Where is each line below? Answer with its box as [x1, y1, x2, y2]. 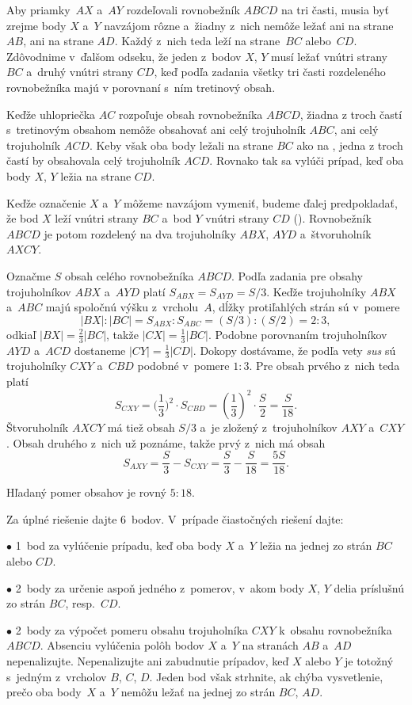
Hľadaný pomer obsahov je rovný [6, 484, 167, 501]
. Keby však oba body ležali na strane [89, 136, 273, 153]
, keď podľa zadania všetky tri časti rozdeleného [154, 63, 386, 80]
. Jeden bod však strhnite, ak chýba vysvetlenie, [149, 668, 383, 684]
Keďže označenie [6, 194, 86, 211]
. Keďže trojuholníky [266, 283, 367, 299]
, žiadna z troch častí [299, 105, 402, 122]
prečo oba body [6, 684, 82, 700]
